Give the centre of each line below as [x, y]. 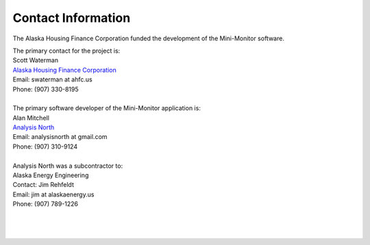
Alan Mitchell [31, 118]
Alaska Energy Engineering [51, 175]
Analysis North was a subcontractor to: [68, 166]
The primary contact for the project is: [66, 51]
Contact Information [72, 18]
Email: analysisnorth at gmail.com [60, 137]
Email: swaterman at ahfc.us [52, 79]
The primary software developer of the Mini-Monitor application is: [107, 108]
